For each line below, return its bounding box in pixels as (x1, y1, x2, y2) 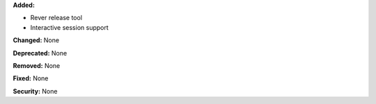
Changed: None (13, 36, 59, 44)
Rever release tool (30, 14, 83, 22)
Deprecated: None (13, 49, 68, 57)
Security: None (13, 87, 58, 95)
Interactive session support (30, 23, 109, 31)
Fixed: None (13, 74, 49, 83)
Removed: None (13, 61, 61, 69)
